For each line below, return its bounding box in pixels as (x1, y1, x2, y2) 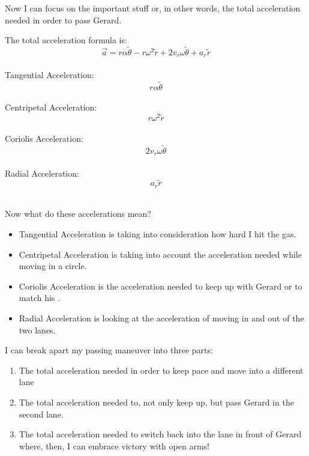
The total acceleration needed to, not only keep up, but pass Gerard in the (19, 395, 294, 408)
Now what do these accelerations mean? (5, 207, 151, 220)
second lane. (19, 407, 64, 420)
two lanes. (19, 323, 56, 336)
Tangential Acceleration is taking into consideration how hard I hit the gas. (19, 228, 296, 240)
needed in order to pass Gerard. (5, 13, 122, 26)
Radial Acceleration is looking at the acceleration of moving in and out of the (19, 312, 304, 324)
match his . (19, 291, 60, 304)
